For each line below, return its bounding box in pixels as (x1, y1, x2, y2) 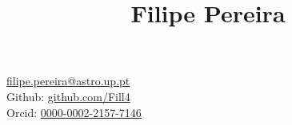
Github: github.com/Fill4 (6, 88, 130, 104)
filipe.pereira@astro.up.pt (6, 72, 130, 89)
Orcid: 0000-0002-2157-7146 (6, 104, 142, 120)
